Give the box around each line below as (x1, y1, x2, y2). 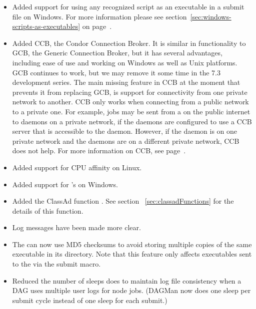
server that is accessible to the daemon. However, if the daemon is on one (12, 126, 237, 136)
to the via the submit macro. (12, 259, 101, 269)
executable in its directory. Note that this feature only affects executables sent (12, 249, 252, 259)
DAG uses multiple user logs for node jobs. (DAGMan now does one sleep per (12, 285, 251, 296)
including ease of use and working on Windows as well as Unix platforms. (12, 57, 237, 67)
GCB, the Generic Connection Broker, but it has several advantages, (12, 47, 222, 58)
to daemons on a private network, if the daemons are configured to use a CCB (12, 116, 252, 126)
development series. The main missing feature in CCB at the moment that (12, 77, 240, 87)
